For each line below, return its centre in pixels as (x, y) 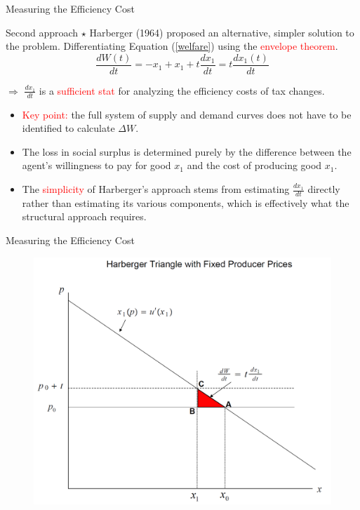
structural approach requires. (84, 216)
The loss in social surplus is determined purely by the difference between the (187, 151)
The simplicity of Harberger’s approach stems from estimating (156, 189)
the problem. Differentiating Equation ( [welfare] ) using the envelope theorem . (172, 46)
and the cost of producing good (254, 165)
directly (324, 189)
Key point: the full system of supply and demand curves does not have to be (187, 114)
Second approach (42, 32)
